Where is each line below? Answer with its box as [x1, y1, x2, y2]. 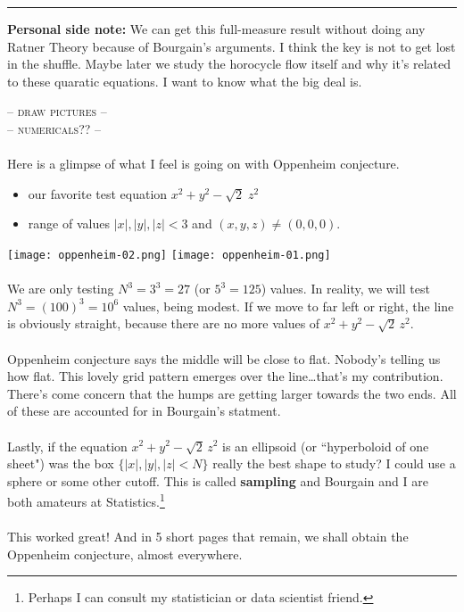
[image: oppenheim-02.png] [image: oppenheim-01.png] [7, 248, 331, 261]
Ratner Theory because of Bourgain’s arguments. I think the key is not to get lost [7, 37, 456, 55]
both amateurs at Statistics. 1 [7, 490, 165, 510]
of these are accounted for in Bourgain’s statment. [7, 401, 281, 420]
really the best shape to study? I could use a [212, 454, 456, 473]
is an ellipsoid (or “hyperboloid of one [222, 436, 429, 455]
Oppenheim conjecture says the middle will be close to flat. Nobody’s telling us [7, 349, 441, 368]
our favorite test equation [28, 184, 168, 203]
